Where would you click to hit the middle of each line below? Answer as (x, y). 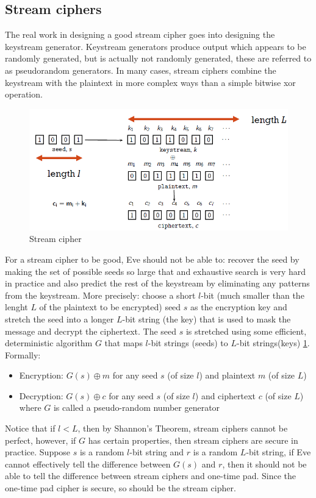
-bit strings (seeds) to (188, 343)
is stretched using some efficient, (246, 331)
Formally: (23, 354)
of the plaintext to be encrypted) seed (110, 307)
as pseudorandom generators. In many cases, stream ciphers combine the (141, 70)
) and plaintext (227, 375)
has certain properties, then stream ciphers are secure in (193, 440)
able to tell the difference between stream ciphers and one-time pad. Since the (150, 476)
